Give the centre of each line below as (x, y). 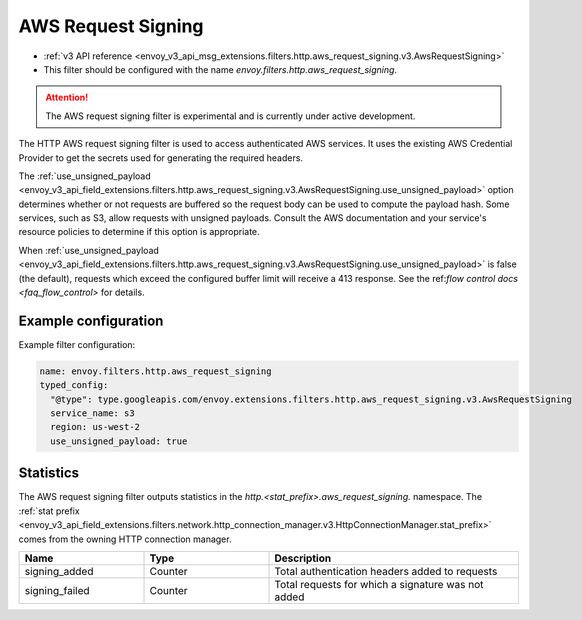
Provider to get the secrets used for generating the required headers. (161, 157)
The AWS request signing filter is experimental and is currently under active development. (230, 116)
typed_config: (74, 385)
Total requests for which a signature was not (379, 584)
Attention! (67, 97)
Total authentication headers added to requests (386, 571)
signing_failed (57, 590)
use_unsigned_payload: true (119, 441)
